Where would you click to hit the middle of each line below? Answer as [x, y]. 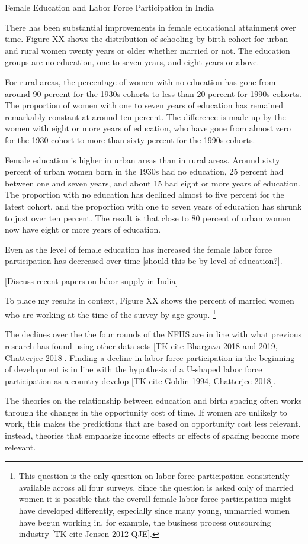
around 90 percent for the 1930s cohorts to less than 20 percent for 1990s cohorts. [153, 93]
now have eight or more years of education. [83, 229]
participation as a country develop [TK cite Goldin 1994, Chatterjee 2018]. [140, 380]
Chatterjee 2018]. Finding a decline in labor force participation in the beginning [150, 357]
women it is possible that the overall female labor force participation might [155, 499]
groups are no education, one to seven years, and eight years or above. [132, 62]
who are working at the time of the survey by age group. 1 [110, 313]
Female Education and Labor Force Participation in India [110, 7]
